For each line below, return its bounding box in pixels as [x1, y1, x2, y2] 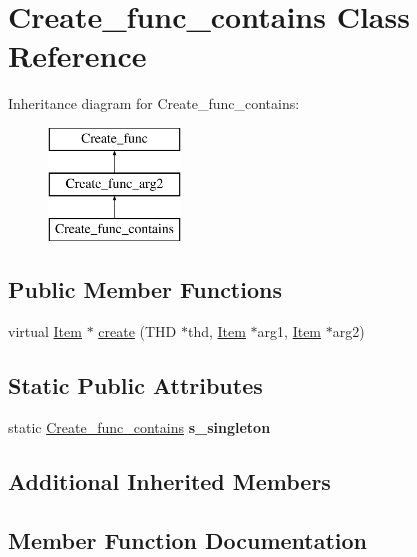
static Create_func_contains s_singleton [8, 416, 271, 437]
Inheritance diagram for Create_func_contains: [8, 93, 300, 114]
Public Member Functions [8, 274, 282, 305]
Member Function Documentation [8, 524, 368, 555]
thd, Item [187, 321, 246, 342]
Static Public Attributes [8, 370, 263, 401]
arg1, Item [257, 321, 322, 342]
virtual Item [8, 321, 82, 342]
